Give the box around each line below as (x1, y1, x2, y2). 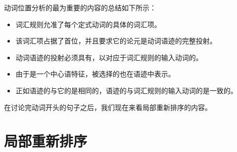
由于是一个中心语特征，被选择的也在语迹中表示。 (15, 69, 175, 79)
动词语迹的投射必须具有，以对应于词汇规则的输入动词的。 (15, 52, 203, 62)
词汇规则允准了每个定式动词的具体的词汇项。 (15, 19, 161, 29)
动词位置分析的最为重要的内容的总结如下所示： (4, 2, 156, 12)
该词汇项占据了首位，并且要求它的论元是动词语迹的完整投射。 (15, 36, 217, 46)
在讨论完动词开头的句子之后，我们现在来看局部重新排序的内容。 (4, 102, 212, 112)
